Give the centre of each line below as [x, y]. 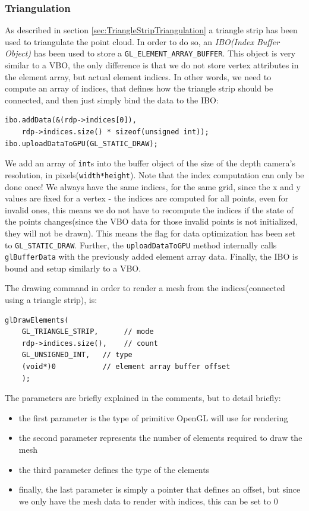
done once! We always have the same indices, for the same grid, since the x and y [153, 186]
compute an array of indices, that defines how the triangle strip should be [139, 88]
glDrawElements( [37, 320]
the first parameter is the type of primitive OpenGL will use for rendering [153, 417]
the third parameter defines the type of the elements [114, 469]
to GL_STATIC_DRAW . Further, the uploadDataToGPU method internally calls [141, 245]
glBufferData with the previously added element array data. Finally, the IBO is [152, 256]
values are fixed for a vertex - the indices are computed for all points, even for [147, 198]
